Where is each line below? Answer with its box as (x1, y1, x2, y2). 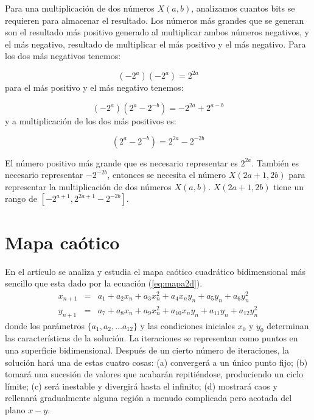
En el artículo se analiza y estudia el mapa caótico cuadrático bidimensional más (5, 265, 306, 277)
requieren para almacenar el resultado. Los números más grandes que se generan (5, 13, 304, 26)
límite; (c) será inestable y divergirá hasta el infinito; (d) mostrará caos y (5, 379, 277, 392)
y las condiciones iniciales (140, 319, 235, 332)
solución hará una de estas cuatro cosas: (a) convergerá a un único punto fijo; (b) (5, 355, 308, 368)
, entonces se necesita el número (107, 168, 226, 181)
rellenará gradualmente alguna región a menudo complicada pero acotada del (5, 391, 292, 404)
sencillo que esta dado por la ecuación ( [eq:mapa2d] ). (5, 277, 203, 290)
